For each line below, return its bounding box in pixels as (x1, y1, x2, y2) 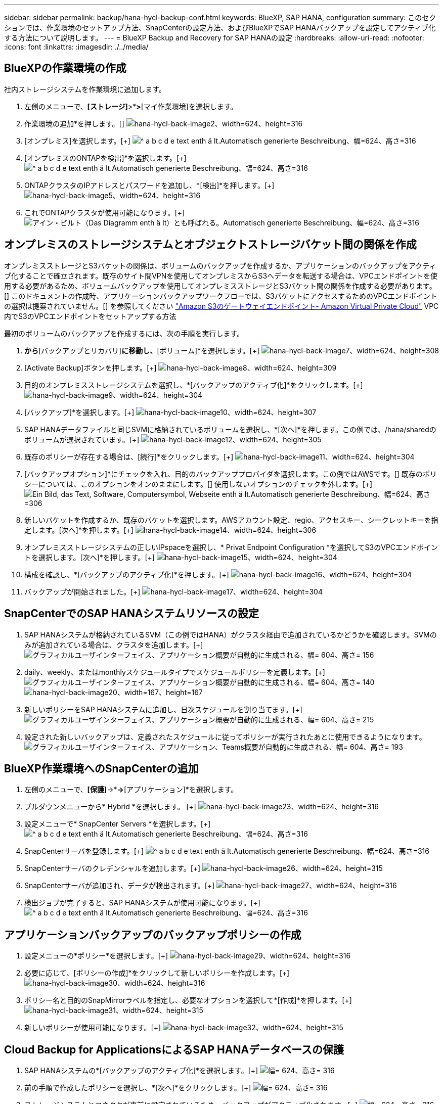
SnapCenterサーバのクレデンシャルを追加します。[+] (24, 864, 201, 873)
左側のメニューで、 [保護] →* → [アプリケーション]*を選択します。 (24, 785, 238, 794)
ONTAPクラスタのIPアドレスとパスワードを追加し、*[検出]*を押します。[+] (24, 180, 275, 190)
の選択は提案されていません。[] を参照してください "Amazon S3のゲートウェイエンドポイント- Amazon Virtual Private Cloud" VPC (4, 301, 439, 310)
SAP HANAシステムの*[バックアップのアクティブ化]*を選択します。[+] (24, 1066, 258, 1075)
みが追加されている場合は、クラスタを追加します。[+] (24, 640, 203, 649)
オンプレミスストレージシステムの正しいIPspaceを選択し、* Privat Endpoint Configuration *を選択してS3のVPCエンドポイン (24, 542, 438, 551)
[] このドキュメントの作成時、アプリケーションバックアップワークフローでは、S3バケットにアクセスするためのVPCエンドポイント (4, 291, 437, 300)
